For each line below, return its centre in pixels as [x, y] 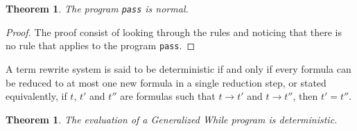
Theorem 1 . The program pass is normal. [97, 8]
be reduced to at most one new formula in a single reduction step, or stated [166, 82]
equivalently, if [36, 96]
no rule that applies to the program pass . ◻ [101, 45]
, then [305, 96]
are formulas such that [168, 96]
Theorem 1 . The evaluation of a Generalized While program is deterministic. [172, 119]
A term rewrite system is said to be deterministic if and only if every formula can [178, 68]
